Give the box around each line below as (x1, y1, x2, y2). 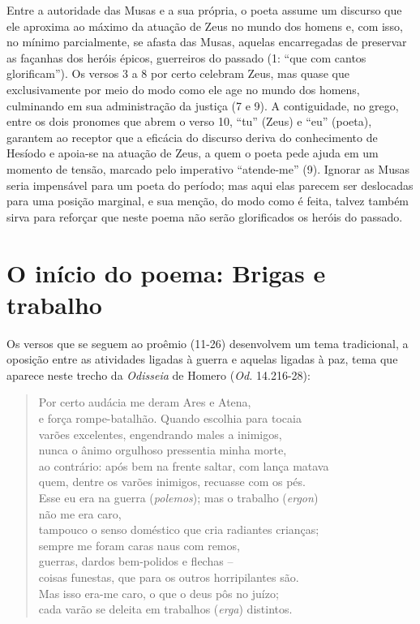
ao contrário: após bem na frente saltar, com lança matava (38, 457, 329, 474)
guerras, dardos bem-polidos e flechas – (38, 553, 234, 570)
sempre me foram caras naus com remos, (38, 536, 240, 553)
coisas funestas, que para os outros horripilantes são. (38, 568, 299, 585)
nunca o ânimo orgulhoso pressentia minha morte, (38, 441, 287, 458)
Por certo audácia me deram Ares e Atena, (38, 394, 251, 411)
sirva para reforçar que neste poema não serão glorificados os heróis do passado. (6, 208, 403, 225)
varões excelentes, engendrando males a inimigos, (38, 425, 282, 442)
